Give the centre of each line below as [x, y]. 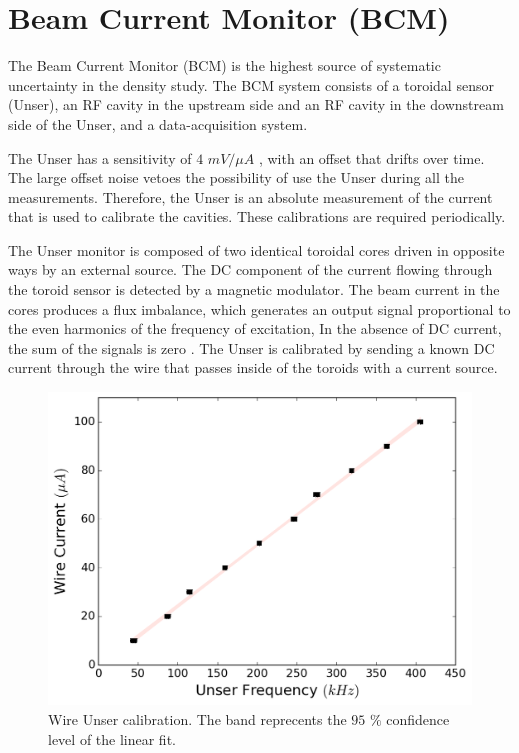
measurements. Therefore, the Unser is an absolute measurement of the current [250, 196]
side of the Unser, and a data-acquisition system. [158, 123]
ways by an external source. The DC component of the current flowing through [250, 269]
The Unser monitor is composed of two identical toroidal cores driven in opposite [256, 249]
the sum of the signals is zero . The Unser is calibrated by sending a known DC [251, 347]
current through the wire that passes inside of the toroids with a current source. [253, 367]
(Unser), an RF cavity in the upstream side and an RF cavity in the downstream [256, 104]
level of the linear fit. [112, 738]
